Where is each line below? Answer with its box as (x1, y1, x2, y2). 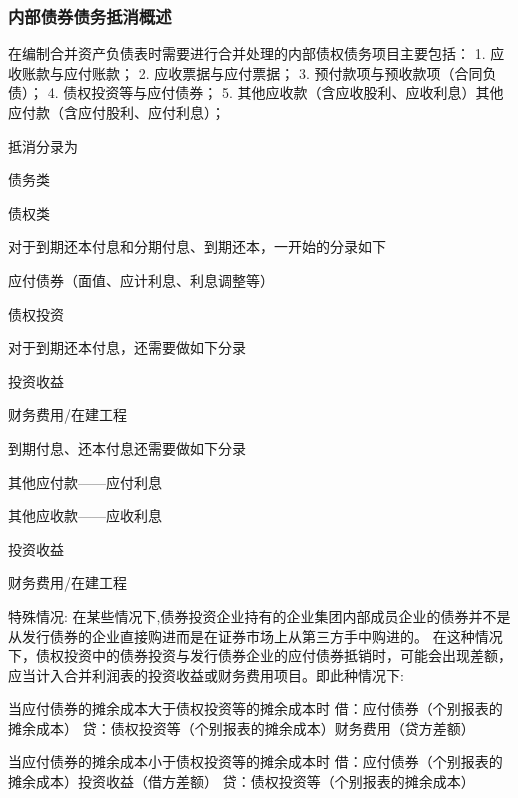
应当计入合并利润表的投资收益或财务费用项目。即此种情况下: (8, 664, 404, 685)
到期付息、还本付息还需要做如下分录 (8, 437, 246, 458)
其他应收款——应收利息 (8, 505, 162, 526)
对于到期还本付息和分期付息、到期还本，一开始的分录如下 (8, 236, 386, 257)
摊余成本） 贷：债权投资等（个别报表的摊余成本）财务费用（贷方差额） (8, 717, 475, 738)
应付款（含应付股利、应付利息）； (8, 102, 225, 122)
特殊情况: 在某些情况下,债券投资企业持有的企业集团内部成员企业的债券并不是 (8, 605, 511, 626)
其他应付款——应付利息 (8, 471, 162, 492)
